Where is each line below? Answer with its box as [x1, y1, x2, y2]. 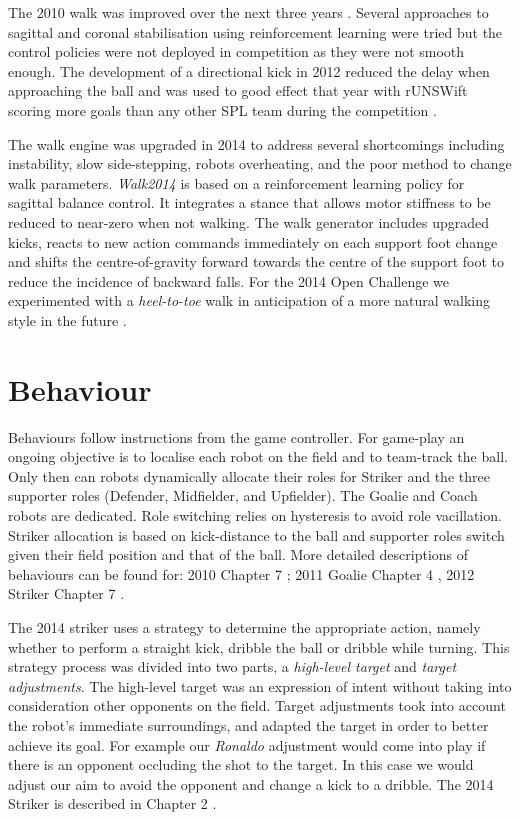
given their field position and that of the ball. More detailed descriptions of [8, 544, 469, 565]
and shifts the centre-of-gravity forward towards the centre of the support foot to [8, 251, 505, 272]
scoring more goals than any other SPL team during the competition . [8, 99, 437, 120]
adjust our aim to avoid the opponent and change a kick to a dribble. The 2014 [8, 773, 494, 794]
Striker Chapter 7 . [8, 583, 125, 604]
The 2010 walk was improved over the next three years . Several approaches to [8, 2, 489, 22]
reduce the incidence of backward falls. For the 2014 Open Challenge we [8, 270, 449, 291]
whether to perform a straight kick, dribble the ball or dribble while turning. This [8, 636, 510, 657]
